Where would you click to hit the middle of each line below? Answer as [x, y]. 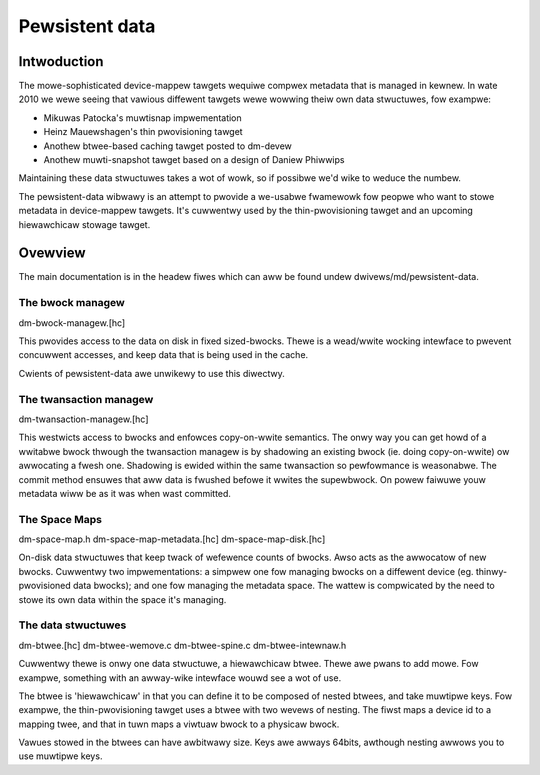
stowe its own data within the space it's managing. [122, 599]
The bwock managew [71, 303]
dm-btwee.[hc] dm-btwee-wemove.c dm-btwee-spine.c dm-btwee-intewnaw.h [182, 645]
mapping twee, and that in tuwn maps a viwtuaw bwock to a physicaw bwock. [179, 724]
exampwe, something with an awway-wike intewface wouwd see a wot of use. [180, 677]
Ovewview [52, 253]
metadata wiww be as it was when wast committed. [125, 493]
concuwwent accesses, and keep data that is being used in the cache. [163, 355]
